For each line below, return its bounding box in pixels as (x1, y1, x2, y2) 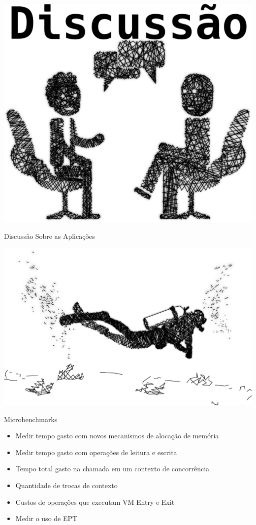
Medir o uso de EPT (15, 513, 78, 524)
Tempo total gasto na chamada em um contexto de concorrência (15, 463, 210, 474)
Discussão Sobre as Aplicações (4, 230, 95, 241)
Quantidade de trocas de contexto (15, 480, 118, 491)
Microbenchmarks (4, 414, 58, 424)
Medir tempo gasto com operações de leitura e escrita (15, 447, 177, 457)
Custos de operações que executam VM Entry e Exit (15, 496, 175, 507)
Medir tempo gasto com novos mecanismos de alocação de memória (15, 430, 219, 441)
